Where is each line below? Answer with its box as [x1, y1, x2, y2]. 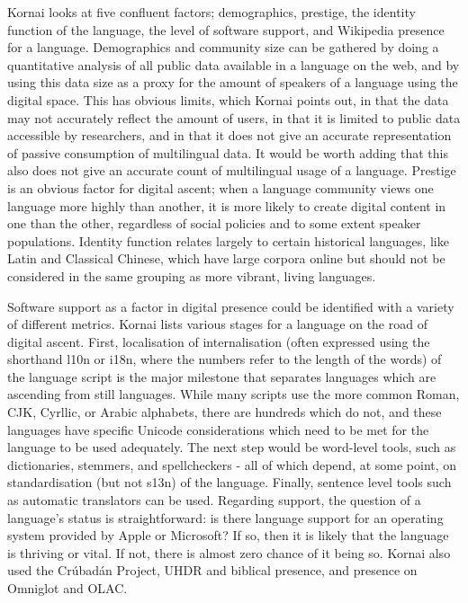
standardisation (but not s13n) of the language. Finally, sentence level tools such [7, 473, 452, 492]
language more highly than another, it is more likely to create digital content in [7, 196, 446, 215]
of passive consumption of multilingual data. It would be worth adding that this [7, 143, 449, 162]
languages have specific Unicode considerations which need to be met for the [7, 420, 429, 439]
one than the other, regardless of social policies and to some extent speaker [7, 214, 421, 233]
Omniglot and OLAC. [7, 579, 128, 597]
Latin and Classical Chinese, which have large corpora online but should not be [7, 249, 445, 268]
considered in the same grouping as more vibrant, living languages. [7, 266, 376, 285]
